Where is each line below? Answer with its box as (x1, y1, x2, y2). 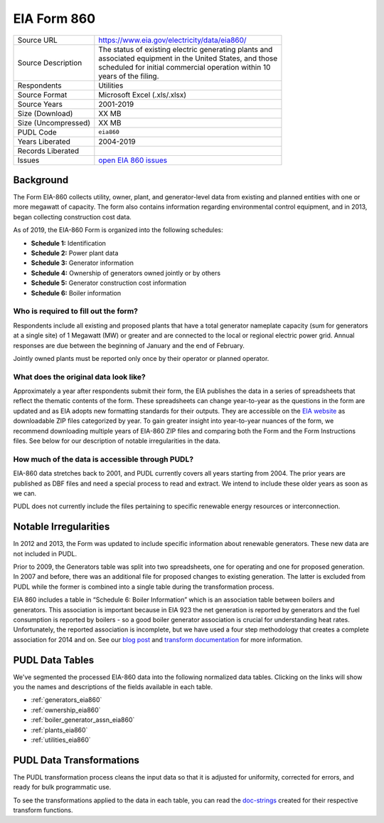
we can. (13, 488, 37, 498)
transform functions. (13, 806, 74, 814)
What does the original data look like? (13, 372, 146, 382)
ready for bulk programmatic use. (13, 783, 112, 792)
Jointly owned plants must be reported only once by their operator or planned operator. (13, 354, 270, 362)
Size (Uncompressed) (17, 117, 90, 127)
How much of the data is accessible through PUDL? (13, 454, 194, 464)
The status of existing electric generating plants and (98, 44, 273, 54)
